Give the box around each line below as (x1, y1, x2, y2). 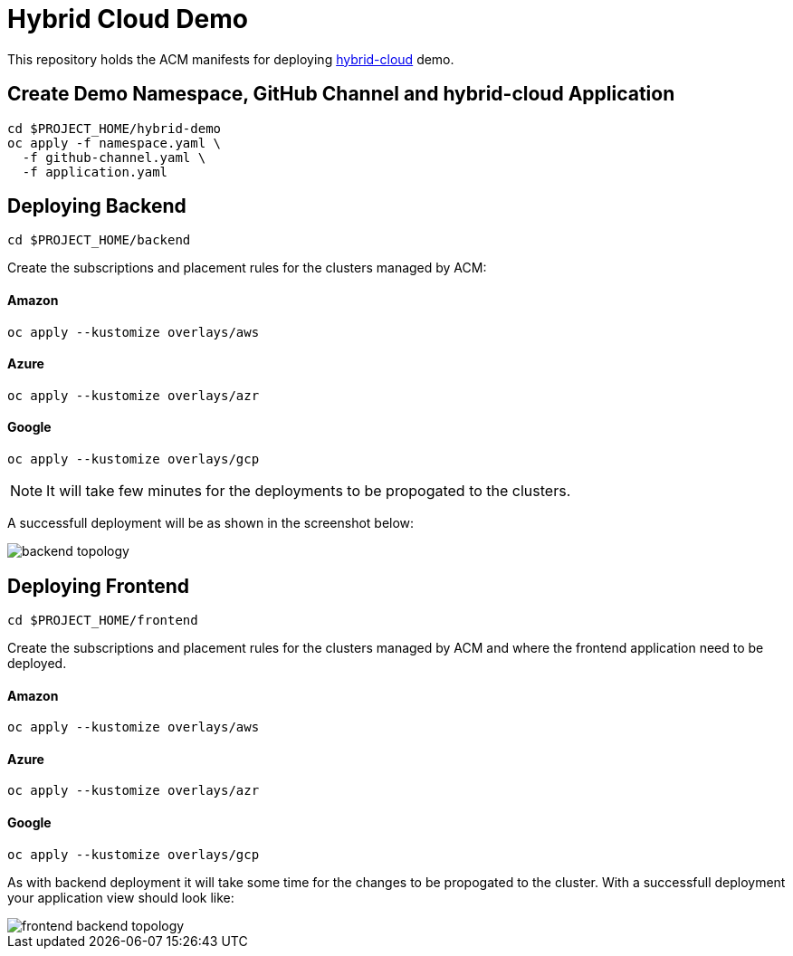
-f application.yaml (22, 164, 168, 179)
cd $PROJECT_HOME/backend (7, 233, 191, 248)
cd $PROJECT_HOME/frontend (7, 612, 198, 627)
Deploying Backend (7, 195, 186, 218)
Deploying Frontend (7, 574, 189, 597)
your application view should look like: (7, 889, 234, 905)
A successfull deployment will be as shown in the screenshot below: (7, 515, 415, 531)
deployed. (7, 655, 67, 671)
